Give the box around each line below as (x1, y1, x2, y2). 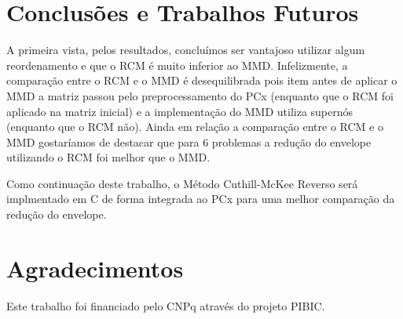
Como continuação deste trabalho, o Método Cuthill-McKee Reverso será (6, 175, 358, 191)
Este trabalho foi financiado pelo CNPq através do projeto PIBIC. (6, 297, 325, 314)
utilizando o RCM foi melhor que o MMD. (6, 149, 211, 165)
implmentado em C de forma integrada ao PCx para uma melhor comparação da (6, 190, 395, 207)
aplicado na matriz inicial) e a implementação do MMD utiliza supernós (6, 103, 354, 119)
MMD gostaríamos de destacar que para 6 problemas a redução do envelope (6, 133, 372, 150)
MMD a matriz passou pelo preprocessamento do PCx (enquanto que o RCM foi (6, 87, 394, 103)
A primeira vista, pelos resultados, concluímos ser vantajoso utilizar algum (6, 42, 365, 58)
